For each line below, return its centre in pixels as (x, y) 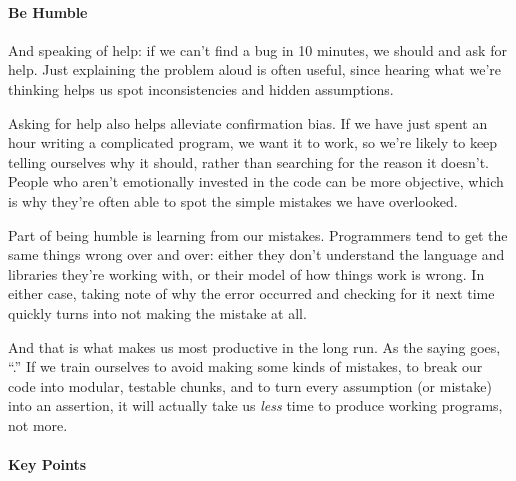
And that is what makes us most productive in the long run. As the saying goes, (254, 346)
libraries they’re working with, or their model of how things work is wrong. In (246, 273)
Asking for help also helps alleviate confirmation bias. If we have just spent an (248, 122)
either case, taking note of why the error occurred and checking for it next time (251, 293)
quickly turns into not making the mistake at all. (157, 312)
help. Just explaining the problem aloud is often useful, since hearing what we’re (254, 69)
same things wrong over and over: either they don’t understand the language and (256, 254)
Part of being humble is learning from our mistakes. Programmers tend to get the (258, 234)
